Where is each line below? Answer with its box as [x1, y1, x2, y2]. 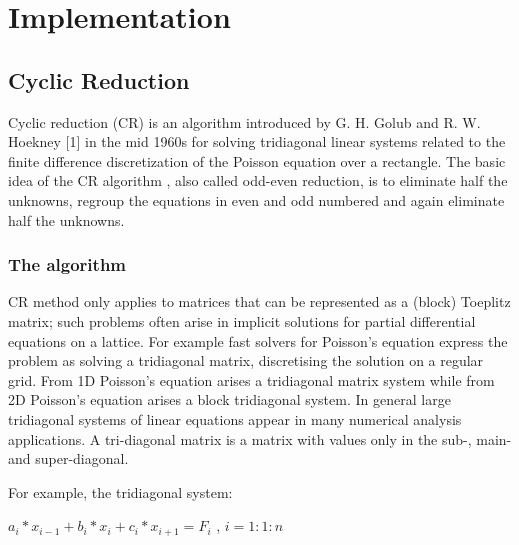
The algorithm [8, 252, 127, 277]
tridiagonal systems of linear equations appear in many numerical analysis [8, 408, 462, 429]
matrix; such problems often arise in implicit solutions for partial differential [8, 310, 476, 331]
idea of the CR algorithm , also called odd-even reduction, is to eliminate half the [8, 170, 508, 191]
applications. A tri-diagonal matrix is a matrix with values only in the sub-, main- [8, 428, 512, 449]
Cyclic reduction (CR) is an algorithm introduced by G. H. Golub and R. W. [8, 111, 481, 132]
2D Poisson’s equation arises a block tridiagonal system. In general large [8, 389, 451, 410]
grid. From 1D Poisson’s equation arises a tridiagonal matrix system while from [8, 369, 495, 390]
